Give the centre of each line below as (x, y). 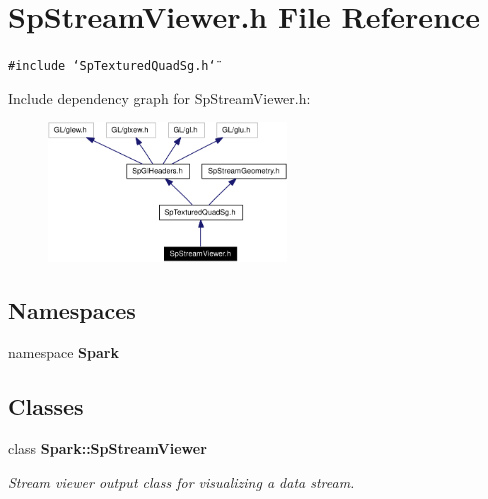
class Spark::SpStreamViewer (107, 447)
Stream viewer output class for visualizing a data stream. (181, 481)
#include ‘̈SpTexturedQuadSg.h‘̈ (112, 66)
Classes (46, 406)
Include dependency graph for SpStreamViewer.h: (159, 97)
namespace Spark (63, 352)
